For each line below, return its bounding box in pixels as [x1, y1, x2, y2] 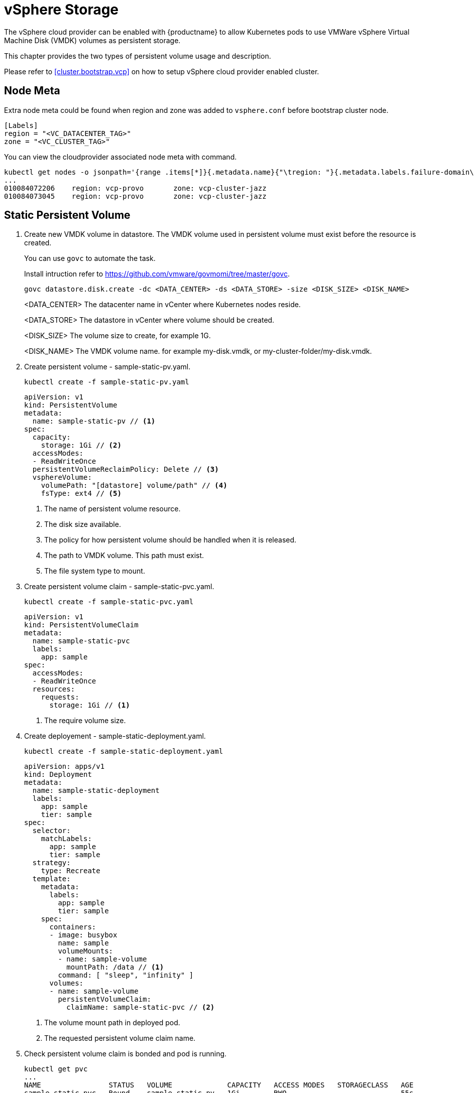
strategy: [32, 859, 71, 867]
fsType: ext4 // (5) [41, 489, 122, 498]
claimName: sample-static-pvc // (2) [66, 1003, 215, 1012]
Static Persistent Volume [4, 209, 131, 222]
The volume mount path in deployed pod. [44, 1018, 180, 1027]
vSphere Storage [4, 1, 119, 18]
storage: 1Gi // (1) [49, 701, 130, 710]
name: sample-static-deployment [32, 786, 160, 795]
